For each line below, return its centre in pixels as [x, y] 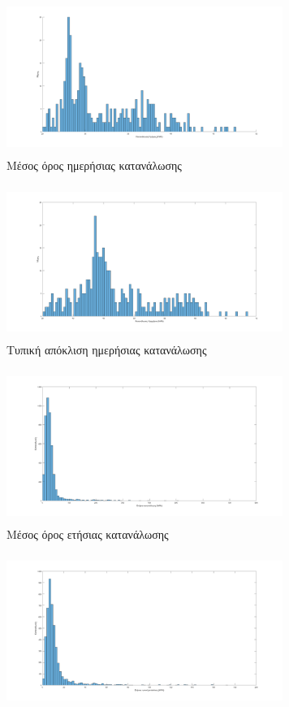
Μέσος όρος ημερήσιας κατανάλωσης [94, 165]
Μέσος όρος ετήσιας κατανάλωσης [88, 534]
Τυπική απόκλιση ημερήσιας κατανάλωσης [107, 349]
